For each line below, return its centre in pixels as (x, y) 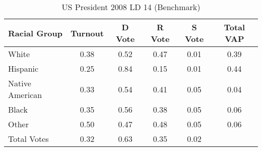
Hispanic (23, 68)
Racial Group (35, 33)
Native (20, 83)
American (25, 95)
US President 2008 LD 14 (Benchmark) (131, 7)
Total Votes (28, 139)
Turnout (87, 33)
